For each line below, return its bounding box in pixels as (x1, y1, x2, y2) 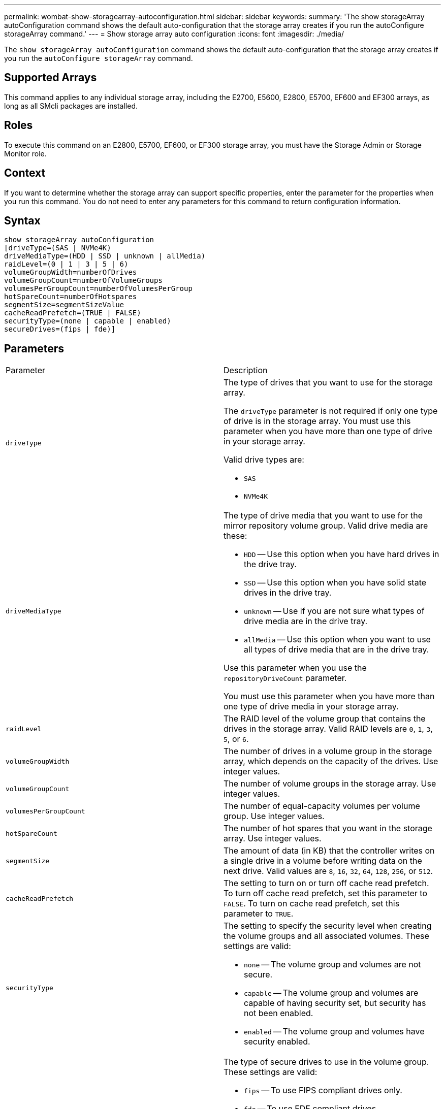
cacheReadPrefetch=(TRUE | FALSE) (4, 309, 141, 317)
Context (4, 167, 46, 180)
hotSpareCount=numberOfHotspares (4, 292, 137, 301)
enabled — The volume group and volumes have (244, 1026, 425, 1037)
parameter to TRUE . (224, 908, 294, 919)
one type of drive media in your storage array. (224, 701, 399, 712)
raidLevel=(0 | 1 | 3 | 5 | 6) (4, 260, 129, 269)
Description (224, 365, 268, 376)
